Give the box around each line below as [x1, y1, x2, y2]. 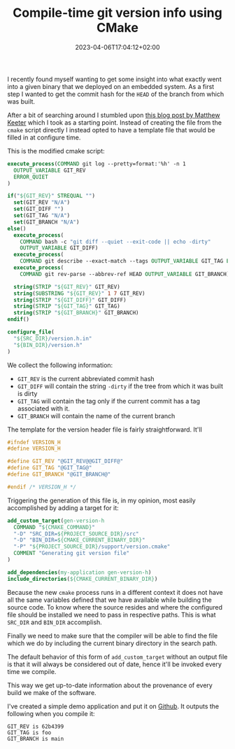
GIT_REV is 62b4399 [7, 723, 64, 730]
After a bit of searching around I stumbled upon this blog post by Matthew [7, 111, 220, 119]
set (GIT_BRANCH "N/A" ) [13, 219, 80, 226]
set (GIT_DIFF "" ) [13, 205, 64, 213]
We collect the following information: [7, 361, 113, 369]
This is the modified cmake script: [7, 146, 105, 155]
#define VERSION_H [7, 445, 61, 453]
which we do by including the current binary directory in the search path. [7, 639, 218, 647]
